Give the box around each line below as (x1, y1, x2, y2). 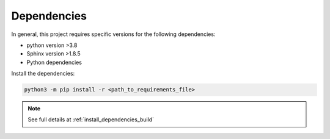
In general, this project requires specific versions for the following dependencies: (11, 30, 216, 38)
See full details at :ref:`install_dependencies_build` (28, 116, 155, 123)
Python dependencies (26, 59, 82, 66)
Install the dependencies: (11, 70, 75, 77)
